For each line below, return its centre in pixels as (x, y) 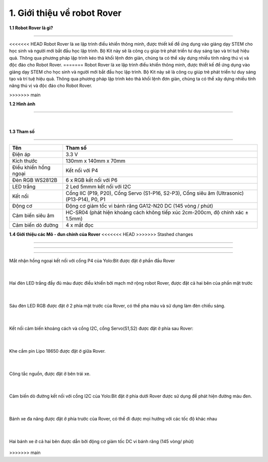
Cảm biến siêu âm (33, 216)
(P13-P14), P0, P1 (85, 200)
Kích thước (25, 161)
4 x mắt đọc (79, 225)
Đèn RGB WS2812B (35, 180)
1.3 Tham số (22, 131)
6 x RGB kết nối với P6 (91, 180)
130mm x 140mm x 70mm (95, 161)
